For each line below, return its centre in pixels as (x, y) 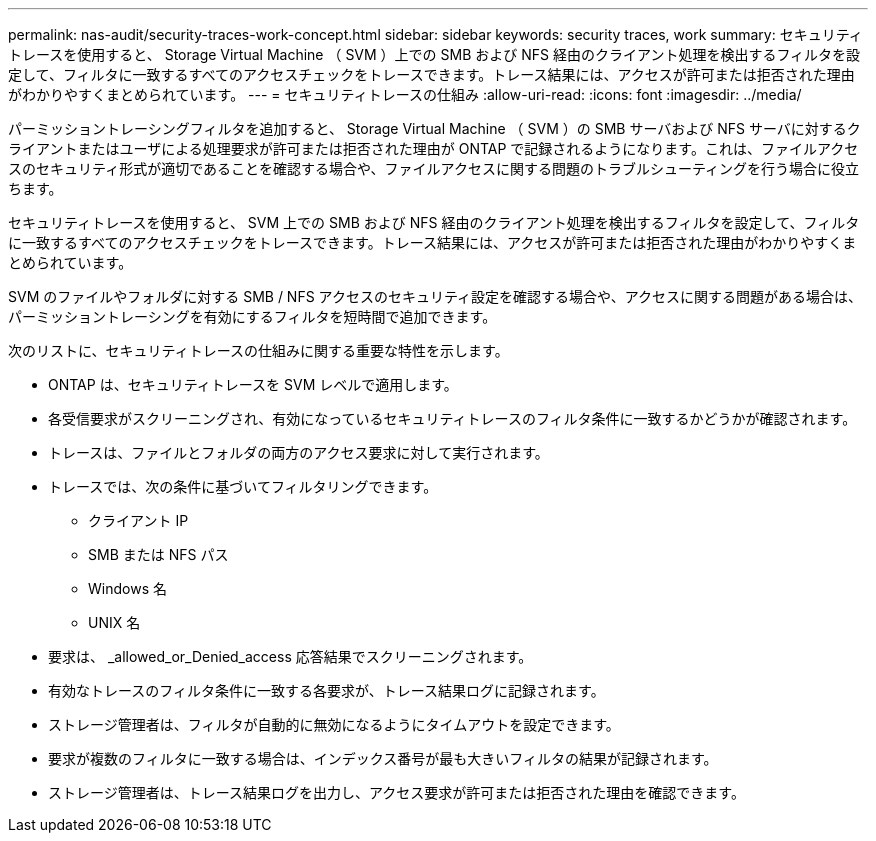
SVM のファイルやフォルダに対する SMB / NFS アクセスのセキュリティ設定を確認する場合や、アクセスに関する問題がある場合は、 (435, 296)
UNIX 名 (114, 622)
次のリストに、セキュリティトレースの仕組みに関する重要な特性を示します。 (258, 350)
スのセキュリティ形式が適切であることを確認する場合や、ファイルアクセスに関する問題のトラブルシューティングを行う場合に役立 (434, 168)
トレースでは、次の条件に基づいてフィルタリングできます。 (243, 486)
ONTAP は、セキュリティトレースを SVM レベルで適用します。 (253, 384)
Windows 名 (127, 588)
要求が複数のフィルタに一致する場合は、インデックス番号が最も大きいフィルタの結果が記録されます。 (383, 758)
